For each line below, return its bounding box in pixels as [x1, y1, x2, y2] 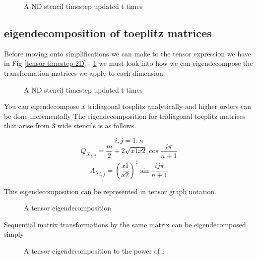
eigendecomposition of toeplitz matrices [4, 25, 212, 40]
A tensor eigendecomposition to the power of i [24, 245, 164, 256]
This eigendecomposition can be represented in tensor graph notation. [4, 186, 216, 196]
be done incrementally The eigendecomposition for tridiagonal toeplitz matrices [4, 110, 246, 121]
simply [4, 229, 24, 239]
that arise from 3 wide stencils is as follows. [4, 120, 136, 131]
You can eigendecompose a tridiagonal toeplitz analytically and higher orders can [4, 101, 252, 111]
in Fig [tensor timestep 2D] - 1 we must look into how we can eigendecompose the [4, 58, 253, 68]
